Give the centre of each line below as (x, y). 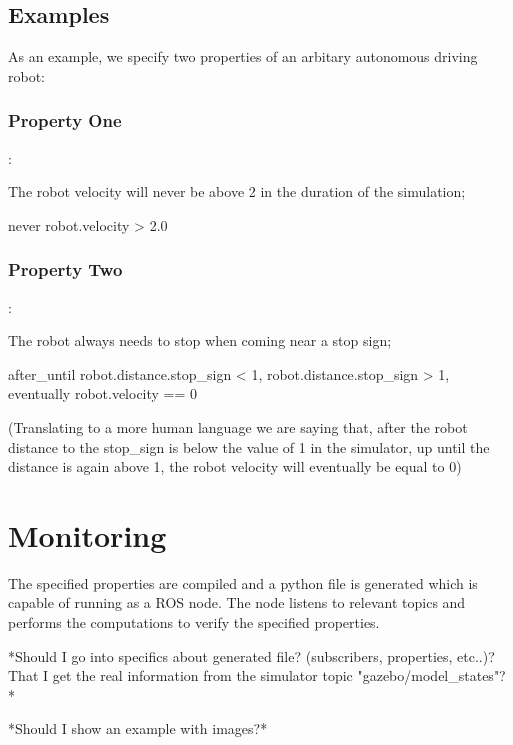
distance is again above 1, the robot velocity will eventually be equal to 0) (235, 466)
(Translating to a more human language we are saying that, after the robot (238, 426)
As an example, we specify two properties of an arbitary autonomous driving (243, 56)
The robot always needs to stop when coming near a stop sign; (200, 340)
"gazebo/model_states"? (431, 675)
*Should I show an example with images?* (138, 728)
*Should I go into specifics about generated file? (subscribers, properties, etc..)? (251, 655)
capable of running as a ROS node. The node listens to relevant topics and (237, 602)
